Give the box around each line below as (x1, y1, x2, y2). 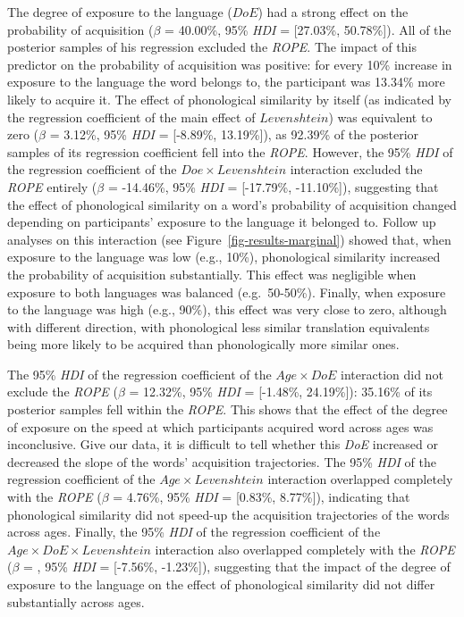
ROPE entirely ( (7, 177, 97, 196)
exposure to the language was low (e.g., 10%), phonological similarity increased (7, 247, 441, 266)
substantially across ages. (7, 592, 145, 611)
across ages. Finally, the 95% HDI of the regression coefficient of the (7, 522, 381, 541)
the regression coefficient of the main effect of (7, 107, 256, 126)
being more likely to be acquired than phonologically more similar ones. (7, 335, 400, 354)
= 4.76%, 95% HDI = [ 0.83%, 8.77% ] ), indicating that (113, 488, 410, 506)
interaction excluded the (290, 160, 423, 179)
